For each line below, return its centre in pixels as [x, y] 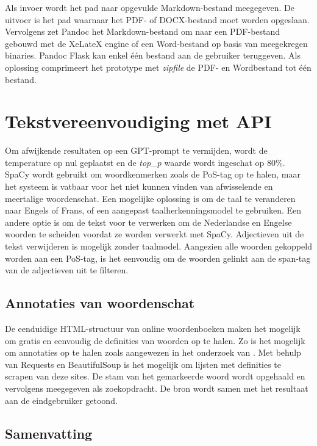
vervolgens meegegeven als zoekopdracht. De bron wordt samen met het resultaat [157, 388]
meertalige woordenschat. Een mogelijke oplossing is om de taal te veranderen [150, 198]
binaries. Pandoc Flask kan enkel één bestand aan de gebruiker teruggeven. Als [153, 55]
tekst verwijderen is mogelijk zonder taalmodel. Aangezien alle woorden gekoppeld [158, 246]
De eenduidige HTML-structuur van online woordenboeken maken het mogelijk [153, 329]
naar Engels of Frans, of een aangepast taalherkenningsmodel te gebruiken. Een [153, 210]
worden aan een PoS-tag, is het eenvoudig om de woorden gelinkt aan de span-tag [158, 258]
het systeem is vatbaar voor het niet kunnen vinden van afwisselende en [139, 186]
